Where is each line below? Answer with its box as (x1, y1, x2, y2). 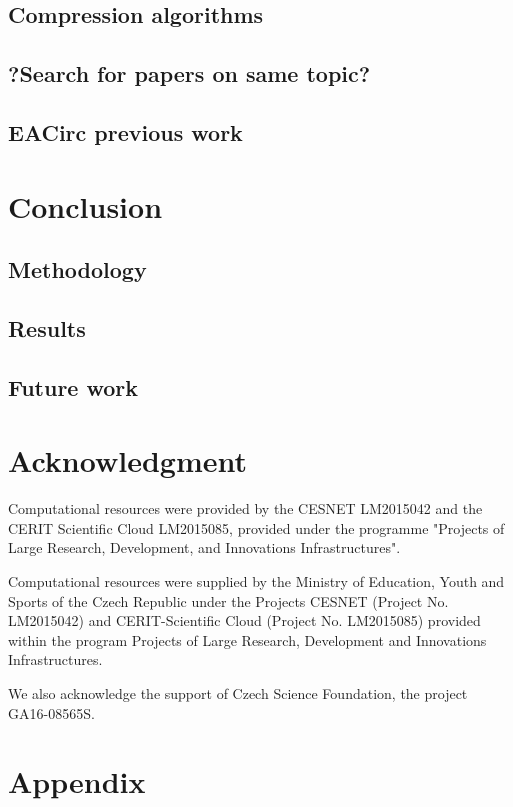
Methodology (8, 254, 147, 285)
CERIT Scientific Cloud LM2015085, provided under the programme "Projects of (8, 517, 505, 538)
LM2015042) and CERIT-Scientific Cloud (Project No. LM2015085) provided (8, 610, 481, 631)
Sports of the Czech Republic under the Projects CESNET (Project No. (8, 590, 449, 611)
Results (8, 312, 86, 343)
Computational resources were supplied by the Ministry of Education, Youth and (8, 570, 505, 591)
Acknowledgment (8, 440, 247, 481)
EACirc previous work (8, 116, 243, 147)
